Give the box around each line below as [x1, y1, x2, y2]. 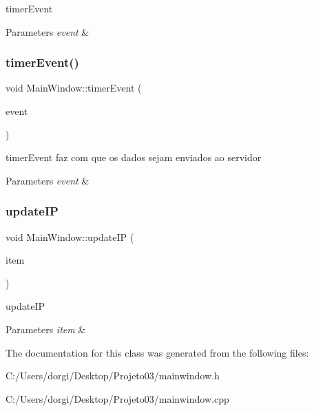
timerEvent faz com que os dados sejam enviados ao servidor [6, 150, 262, 165]
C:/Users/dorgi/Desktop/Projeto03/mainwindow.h [6, 368, 220, 383]
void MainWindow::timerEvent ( [6, 81, 142, 95]
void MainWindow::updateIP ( [6, 229, 134, 244]
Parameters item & [6, 322, 86, 336]
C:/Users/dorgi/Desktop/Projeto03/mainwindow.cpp [6, 391, 229, 405]
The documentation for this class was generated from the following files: [6, 345, 309, 359]
